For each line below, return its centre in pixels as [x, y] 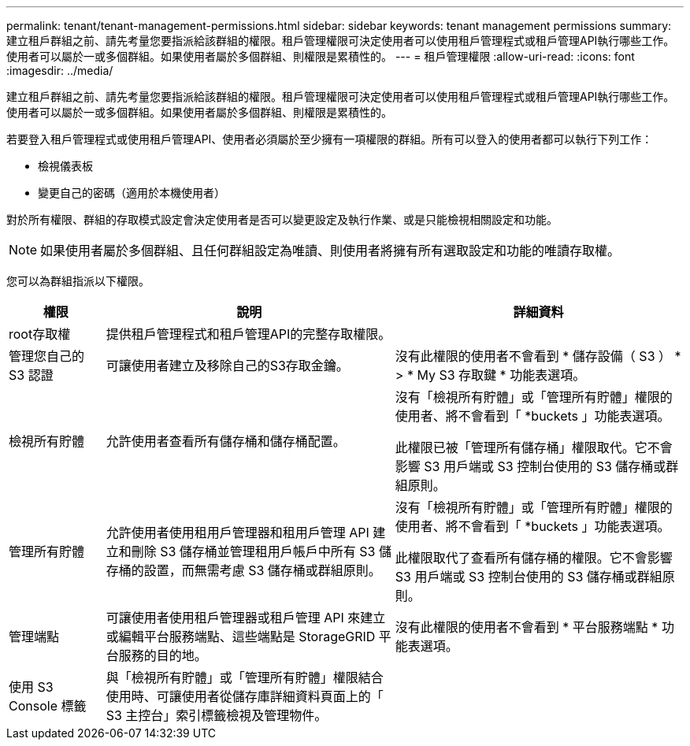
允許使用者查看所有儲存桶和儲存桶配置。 [226, 441]
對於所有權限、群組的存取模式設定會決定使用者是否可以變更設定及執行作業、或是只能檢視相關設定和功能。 [282, 219]
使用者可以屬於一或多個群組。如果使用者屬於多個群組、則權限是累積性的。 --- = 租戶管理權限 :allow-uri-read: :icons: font [321, 56]
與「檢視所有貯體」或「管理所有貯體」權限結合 [245, 677]
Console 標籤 [48, 706]
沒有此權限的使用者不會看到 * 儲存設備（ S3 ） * [538, 356]
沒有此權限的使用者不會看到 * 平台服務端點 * [527, 627]
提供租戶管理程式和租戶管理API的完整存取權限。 [249, 334]
